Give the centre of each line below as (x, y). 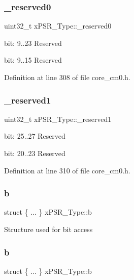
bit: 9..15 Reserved (33, 60)
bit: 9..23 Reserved (33, 43)
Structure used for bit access (48, 229)
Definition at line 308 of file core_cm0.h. (67, 77)
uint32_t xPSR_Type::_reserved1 (58, 119)
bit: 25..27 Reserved (35, 136)
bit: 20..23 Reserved (35, 153)
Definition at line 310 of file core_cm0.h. (67, 170)
